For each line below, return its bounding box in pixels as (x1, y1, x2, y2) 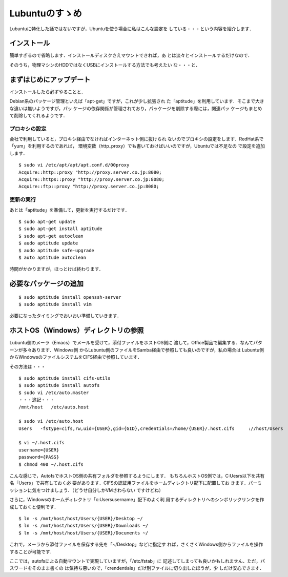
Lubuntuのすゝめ (9, 8, 82, 19)
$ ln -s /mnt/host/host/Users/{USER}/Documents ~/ (18, 530, 149, 535)
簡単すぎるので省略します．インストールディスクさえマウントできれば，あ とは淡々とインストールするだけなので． (9, 52, 253, 58)
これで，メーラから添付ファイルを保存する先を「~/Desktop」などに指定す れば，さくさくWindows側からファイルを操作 (9, 541, 263, 548)
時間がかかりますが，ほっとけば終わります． (9, 266, 104, 272)
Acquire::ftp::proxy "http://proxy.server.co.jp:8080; (18, 183, 159, 190)
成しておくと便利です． (9, 504, 59, 510)
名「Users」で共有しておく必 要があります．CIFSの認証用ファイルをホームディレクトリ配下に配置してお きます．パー (9, 480, 258, 486)
